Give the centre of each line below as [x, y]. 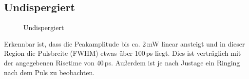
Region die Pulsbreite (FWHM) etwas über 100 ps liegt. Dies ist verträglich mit [123, 53]
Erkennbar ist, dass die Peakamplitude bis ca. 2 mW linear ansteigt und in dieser [124, 43]
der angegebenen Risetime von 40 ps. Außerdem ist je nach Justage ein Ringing [122, 62]
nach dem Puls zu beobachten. [49, 72]
